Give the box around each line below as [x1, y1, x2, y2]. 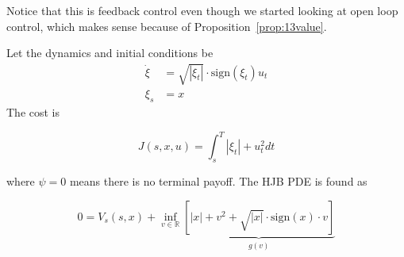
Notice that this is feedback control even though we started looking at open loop [6, 2, 398, 18]
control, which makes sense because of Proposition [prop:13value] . [6, 17, 327, 34]
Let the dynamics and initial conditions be [6, 44, 214, 61]
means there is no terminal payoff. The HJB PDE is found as [69, 173, 367, 190]
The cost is [6, 104, 60, 121]
